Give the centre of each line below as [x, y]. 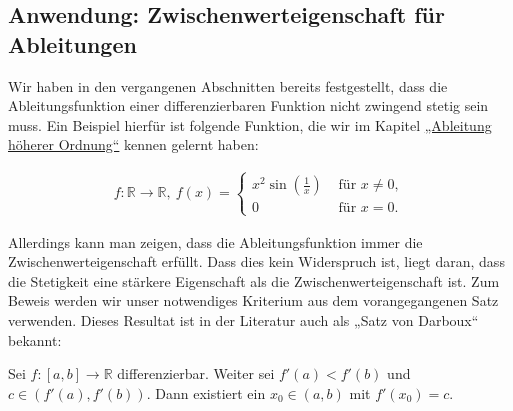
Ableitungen [72, 43]
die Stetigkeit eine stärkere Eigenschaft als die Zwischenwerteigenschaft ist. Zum [254, 280]
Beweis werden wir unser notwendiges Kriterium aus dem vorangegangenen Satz [253, 300]
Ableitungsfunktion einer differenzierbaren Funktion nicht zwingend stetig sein [248, 105]
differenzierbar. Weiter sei [196, 373]
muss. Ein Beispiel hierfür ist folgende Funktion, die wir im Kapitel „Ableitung [250, 124]
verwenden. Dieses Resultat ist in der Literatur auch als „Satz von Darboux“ [243, 319]
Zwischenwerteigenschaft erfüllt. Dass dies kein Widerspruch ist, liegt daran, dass [256, 261]
